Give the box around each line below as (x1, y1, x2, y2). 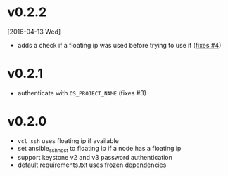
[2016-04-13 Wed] (7, 27, 61, 36)
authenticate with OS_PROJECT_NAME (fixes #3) (17, 88, 146, 97)
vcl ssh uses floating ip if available (17, 136, 120, 144)
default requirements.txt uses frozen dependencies (17, 161, 167, 169)
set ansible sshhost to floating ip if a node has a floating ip (17, 144, 182, 154)
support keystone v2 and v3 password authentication (17, 153, 172, 161)
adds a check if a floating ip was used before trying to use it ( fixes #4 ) (17, 41, 222, 49)
